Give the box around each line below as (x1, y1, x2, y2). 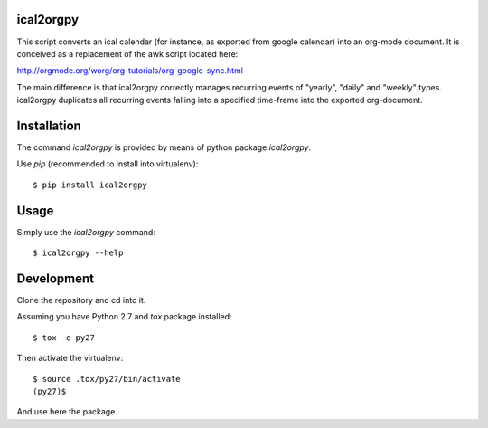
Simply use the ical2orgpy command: (16, 226, 155, 237)
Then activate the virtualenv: (16, 353, 124, 364)
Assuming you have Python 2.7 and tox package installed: (16, 311, 232, 322)
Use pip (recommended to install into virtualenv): (16, 158, 199, 169)
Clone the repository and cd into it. (16, 294, 146, 305)
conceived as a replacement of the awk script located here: (16, 48, 239, 59)
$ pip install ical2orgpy (33, 179, 148, 190)
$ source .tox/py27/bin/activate (33, 374, 181, 384)
